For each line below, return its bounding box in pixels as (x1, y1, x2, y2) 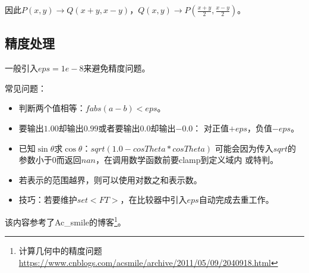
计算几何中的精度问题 (18, 244, 102, 257)
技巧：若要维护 (18, 193, 77, 206)
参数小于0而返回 (18, 153, 81, 166)
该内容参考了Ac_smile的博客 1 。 (5, 214, 126, 228)
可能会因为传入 (215, 142, 273, 154)
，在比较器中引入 (120, 193, 187, 206)
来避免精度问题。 (83, 62, 150, 74)
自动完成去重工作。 (198, 193, 274, 206)
